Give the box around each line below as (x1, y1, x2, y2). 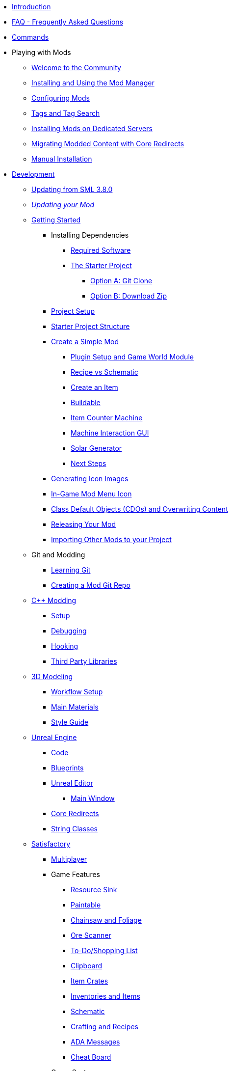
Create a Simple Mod (51, 337, 119, 346)
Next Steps (71, 459, 106, 467)
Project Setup (51, 307, 95, 315)
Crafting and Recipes (71, 1022, 138, 1031)
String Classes (51, 824, 98, 833)
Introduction (12, 2, 51, 11)
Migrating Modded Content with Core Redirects (31, 139, 184, 148)
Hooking (51, 642, 78, 650)
